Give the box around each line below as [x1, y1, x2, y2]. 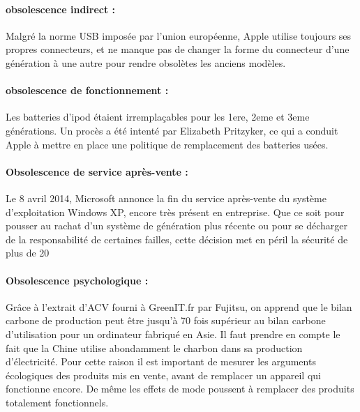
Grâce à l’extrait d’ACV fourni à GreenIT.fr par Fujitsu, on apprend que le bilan [6, 299, 352, 314]
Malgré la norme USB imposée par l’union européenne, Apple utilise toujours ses [6, 28, 352, 43]
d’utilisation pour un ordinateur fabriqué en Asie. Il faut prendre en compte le [6, 326, 340, 341]
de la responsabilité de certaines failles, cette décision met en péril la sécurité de [6, 231, 348, 246]
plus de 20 [6, 245, 50, 260]
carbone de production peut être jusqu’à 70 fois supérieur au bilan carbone [6, 313, 326, 328]
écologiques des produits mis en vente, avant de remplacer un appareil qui [6, 367, 321, 382]
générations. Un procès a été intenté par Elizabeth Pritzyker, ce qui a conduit [6, 123, 338, 137]
